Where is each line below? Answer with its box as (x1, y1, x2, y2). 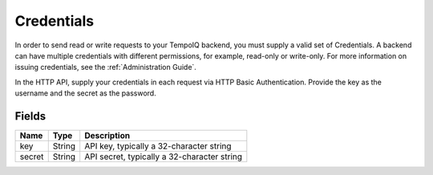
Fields (14, 109, 47, 123)
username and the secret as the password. (14, 88, 156, 98)
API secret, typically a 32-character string (84, 151, 243, 162)
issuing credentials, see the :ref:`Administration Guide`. (14, 63, 196, 72)
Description (84, 130, 131, 141)
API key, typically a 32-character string (84, 140, 232, 152)
